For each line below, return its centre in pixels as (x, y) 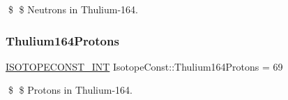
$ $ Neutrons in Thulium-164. (73, 9)
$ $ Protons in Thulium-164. (70, 90)
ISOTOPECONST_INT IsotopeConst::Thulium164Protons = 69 (144, 66)
